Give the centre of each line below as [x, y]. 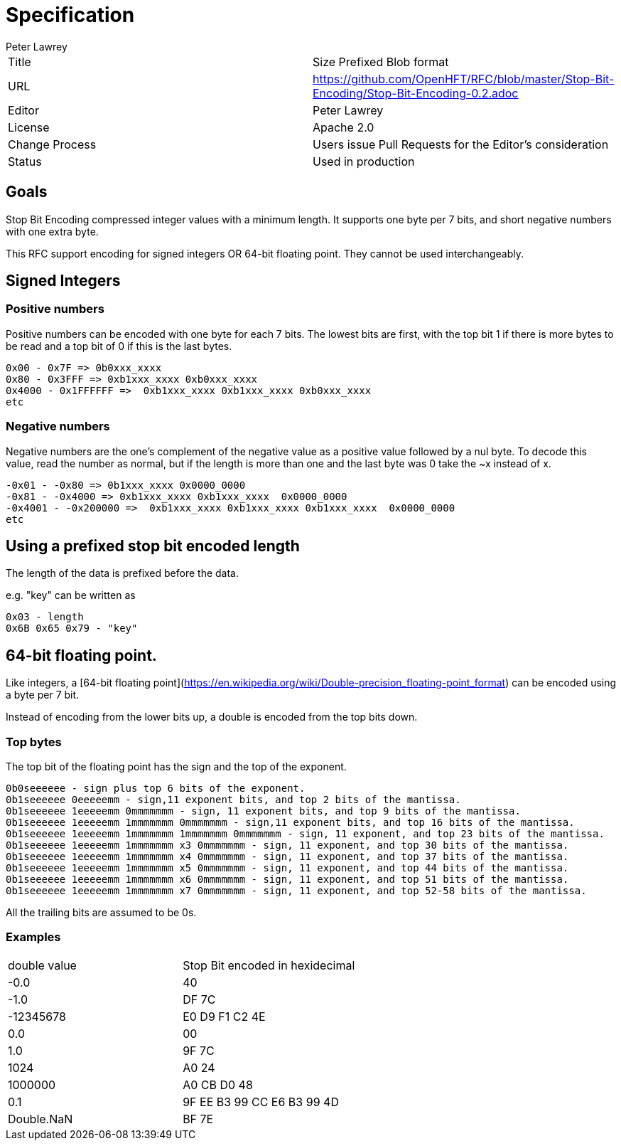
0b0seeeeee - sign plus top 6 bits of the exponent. [156, 788]
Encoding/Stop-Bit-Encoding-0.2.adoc [416, 93]
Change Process [52, 144]
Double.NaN [40, 1119]
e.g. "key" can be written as [71, 595]
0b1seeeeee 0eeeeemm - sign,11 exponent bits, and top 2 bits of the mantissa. [233, 800]
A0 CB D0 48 [218, 1084]
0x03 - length [45, 617]
